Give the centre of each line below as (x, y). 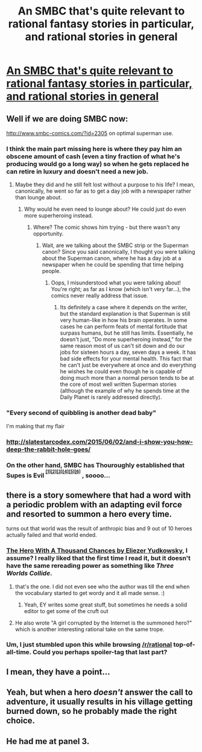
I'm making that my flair (36, 426)
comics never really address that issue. (100, 296)
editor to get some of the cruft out (66, 611)
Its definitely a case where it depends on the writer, (124, 307)
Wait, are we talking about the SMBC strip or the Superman (115, 245)
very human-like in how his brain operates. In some (124, 320)
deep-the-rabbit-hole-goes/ (49, 449)
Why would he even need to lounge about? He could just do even (105, 209)
